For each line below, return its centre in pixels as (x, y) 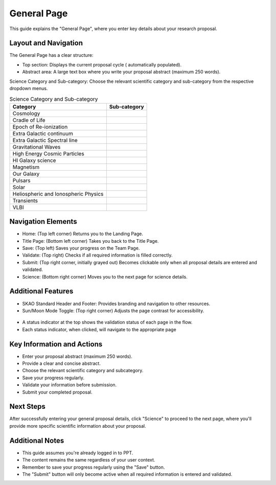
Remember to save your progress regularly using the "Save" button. (94, 467)
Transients (25, 200)
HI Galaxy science (34, 160)
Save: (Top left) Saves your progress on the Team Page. (81, 248)
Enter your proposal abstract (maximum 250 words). (77, 356)
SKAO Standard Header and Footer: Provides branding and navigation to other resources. (116, 304)
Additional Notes (37, 440)
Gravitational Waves (37, 147)
